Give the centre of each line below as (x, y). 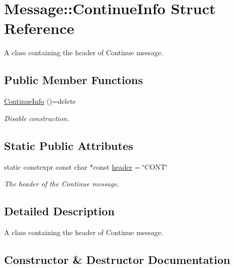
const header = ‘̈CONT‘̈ (130, 166)
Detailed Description (60, 211)
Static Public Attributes (69, 145)
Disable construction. (37, 118)
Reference (39, 28)
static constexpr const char (46, 166)
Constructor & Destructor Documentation (117, 259)
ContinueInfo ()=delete (40, 101)
